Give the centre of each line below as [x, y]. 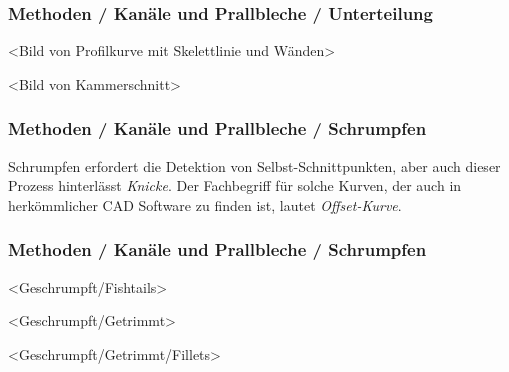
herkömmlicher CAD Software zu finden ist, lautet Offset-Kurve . [205, 204]
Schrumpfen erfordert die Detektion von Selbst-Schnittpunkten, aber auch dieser [254, 165]
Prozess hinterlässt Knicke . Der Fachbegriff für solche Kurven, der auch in [235, 185]
